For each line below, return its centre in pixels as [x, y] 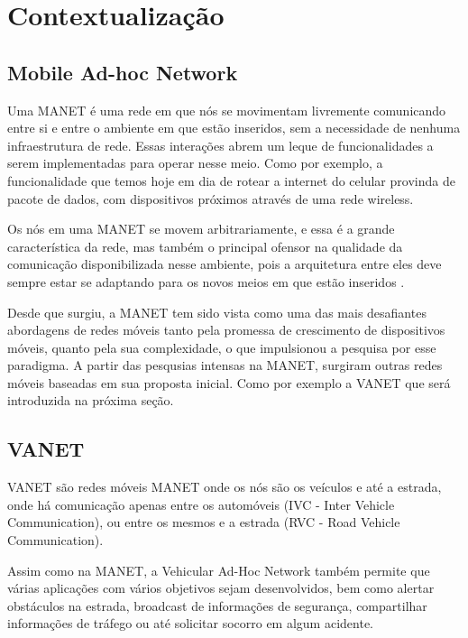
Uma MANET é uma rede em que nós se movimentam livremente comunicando [227, 110]
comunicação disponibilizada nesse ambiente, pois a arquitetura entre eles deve [225, 264]
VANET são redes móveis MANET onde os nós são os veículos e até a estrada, [225, 487]
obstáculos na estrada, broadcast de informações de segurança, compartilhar [217, 605]
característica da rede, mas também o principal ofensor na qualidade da [205, 246]
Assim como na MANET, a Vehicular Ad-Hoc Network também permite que [219, 570]
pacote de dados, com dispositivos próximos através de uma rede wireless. [211, 198]
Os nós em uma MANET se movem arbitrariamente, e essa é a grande [201, 229]
